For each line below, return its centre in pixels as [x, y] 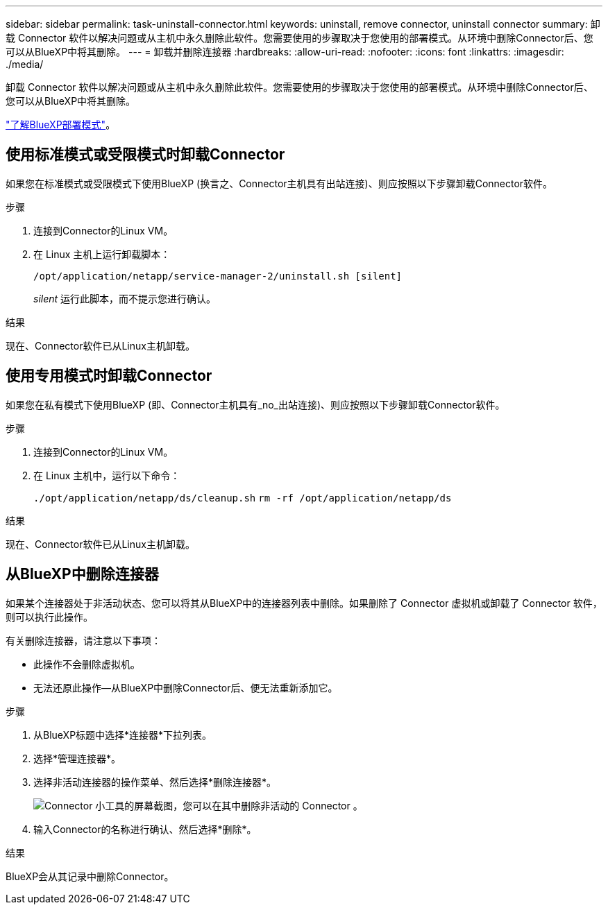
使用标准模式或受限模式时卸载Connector [145, 155]
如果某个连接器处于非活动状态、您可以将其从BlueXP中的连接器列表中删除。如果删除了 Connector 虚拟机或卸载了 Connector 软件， [304, 603]
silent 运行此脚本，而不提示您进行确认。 [125, 298]
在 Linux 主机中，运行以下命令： [107, 475]
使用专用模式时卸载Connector [109, 376]
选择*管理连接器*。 [77, 758]
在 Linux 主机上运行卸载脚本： [102, 254]
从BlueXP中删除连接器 [82, 574]
